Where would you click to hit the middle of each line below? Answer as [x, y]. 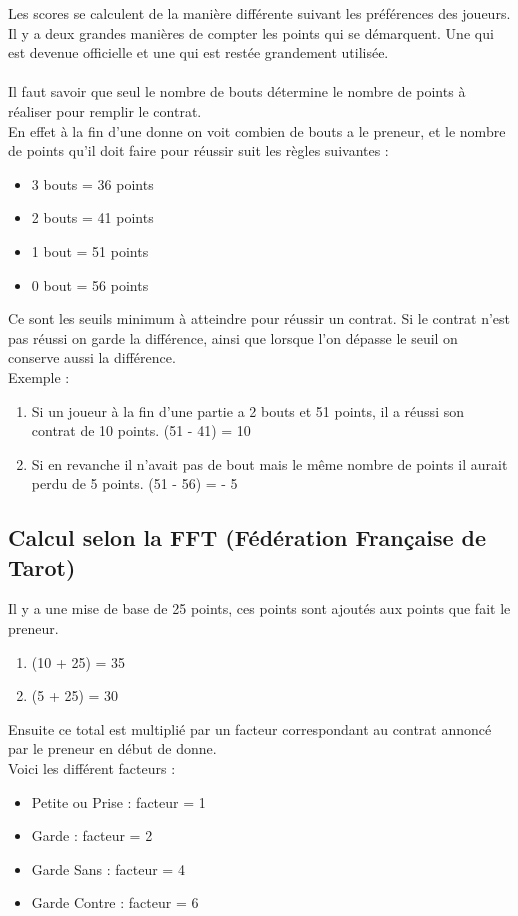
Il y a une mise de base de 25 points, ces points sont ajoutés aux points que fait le [259, 608]
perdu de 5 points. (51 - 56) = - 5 [134, 483]
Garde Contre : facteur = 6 [115, 902]
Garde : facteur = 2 [92, 835]
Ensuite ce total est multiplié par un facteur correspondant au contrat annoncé [250, 728]
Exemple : [39, 376]
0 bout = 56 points [90, 284]
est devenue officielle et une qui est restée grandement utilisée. [198, 52]
